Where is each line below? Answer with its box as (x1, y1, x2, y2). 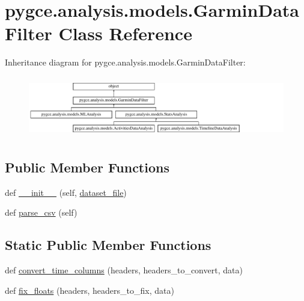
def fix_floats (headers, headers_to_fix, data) (5, 284, 174, 296)
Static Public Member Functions (5, 236, 211, 254)
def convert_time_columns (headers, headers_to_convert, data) (5, 263, 243, 276)
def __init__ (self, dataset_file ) (5, 186, 127, 198)
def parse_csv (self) (5, 206, 78, 219)
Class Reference (58, 21, 192, 46)
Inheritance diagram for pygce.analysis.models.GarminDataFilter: (5, 56, 246, 68)
